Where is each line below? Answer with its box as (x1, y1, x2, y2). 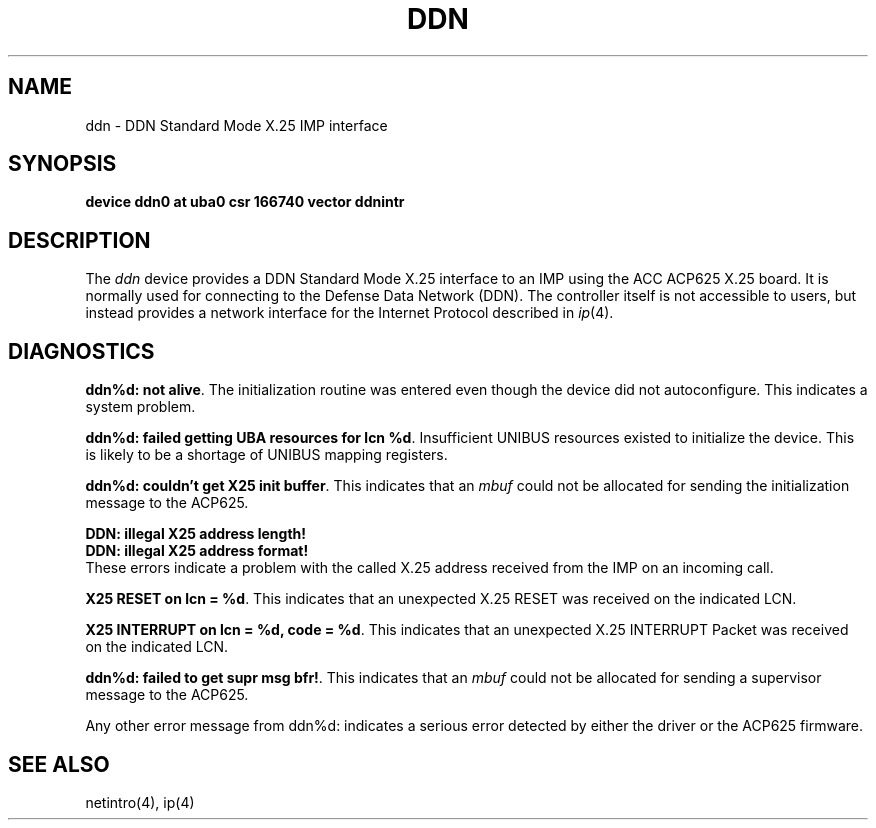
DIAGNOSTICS (8, 338, 155, 364)
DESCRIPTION (8, 227, 151, 253)
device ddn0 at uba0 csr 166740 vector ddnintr (85, 193, 405, 211)
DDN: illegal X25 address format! (85, 542, 309, 560)
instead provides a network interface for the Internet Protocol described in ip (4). (85, 304, 614, 322)
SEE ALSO (8, 751, 110, 777)
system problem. (85, 398, 196, 416)
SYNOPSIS (8, 151, 117, 177)
